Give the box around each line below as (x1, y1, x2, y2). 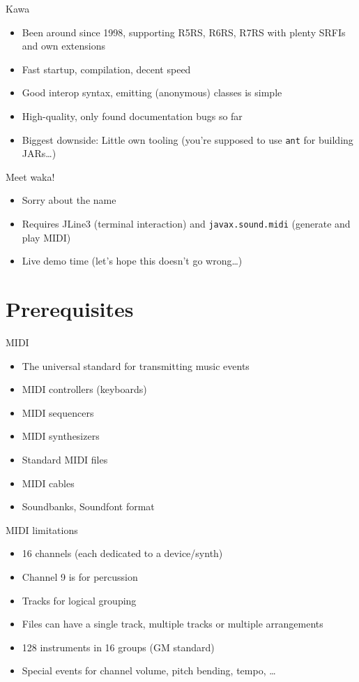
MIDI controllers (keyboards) (22, 382, 147, 396)
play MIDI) (22, 230, 71, 244)
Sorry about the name (22, 193, 116, 207)
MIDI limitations (6, 522, 78, 537)
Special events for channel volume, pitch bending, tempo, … (22, 663, 276, 678)
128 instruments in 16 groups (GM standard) (22, 639, 215, 654)
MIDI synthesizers (22, 429, 100, 443)
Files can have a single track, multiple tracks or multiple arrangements (22, 616, 323, 631)
